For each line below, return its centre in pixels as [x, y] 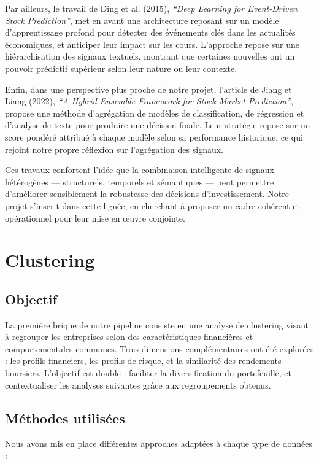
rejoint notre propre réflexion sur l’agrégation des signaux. [114, 149]
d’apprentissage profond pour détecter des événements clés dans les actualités [150, 32]
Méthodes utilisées [65, 418]
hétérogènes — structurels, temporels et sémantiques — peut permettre [140, 181]
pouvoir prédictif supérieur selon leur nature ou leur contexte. [121, 68]
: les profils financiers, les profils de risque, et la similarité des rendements [143, 361]
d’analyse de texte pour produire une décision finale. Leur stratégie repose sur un [158, 125]
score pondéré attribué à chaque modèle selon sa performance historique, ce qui [154, 137]
